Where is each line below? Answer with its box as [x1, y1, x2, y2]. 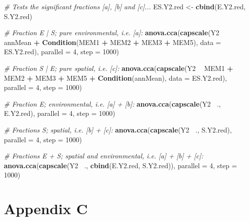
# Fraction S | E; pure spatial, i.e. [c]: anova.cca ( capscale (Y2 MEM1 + [4, 63, 233, 73]
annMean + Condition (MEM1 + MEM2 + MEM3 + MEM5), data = [4, 37, 221, 47]
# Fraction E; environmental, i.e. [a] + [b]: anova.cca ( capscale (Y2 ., [4, 98, 221, 109]
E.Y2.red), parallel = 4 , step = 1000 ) [4, 108, 115, 118]
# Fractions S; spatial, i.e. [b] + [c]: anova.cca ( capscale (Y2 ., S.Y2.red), [4, 124, 232, 134]
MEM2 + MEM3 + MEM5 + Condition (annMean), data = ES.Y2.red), [4, 72, 227, 83]
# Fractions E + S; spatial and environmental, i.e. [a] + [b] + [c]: [4, 151, 204, 161]
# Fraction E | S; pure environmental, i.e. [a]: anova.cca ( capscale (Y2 [4, 27, 219, 38]
